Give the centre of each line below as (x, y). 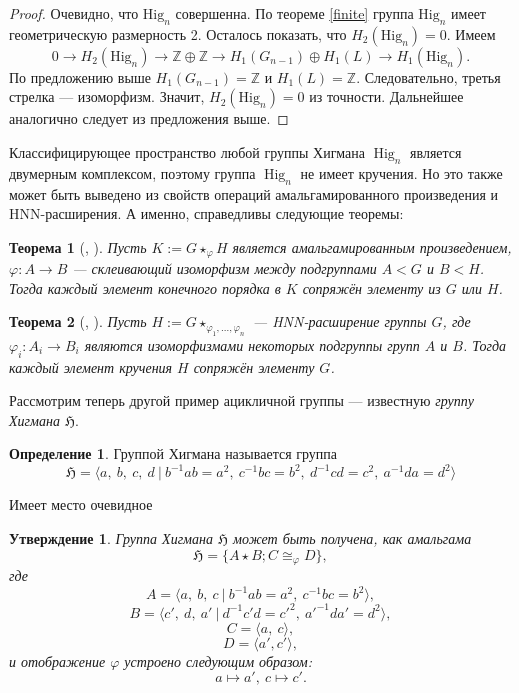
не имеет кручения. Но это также (401, 172)
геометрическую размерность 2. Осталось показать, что (178, 33)
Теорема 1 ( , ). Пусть (78, 246)
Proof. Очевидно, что (74, 13)
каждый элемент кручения (91, 366)
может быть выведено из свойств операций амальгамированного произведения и (253, 193)
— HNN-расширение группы (339, 321)
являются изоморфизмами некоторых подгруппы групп (252, 344)
